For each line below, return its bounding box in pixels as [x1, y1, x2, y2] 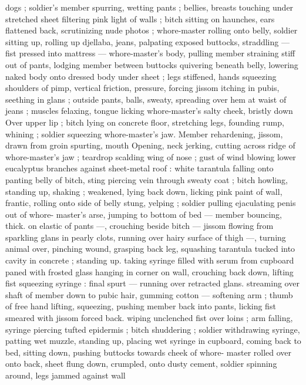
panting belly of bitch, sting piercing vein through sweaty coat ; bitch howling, [5, 173, 288, 185]
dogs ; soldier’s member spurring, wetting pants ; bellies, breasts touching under [5, 1, 294, 13]
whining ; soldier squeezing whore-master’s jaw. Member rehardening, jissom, [5, 127, 283, 140]
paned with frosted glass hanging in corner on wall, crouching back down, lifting [5, 265, 294, 278]
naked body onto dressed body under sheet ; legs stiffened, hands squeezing [5, 70, 277, 82]
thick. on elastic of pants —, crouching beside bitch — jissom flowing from [5, 219, 274, 232]
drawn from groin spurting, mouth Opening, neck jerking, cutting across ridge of [5, 139, 295, 151]
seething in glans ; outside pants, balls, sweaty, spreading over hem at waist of [5, 93, 287, 105]
